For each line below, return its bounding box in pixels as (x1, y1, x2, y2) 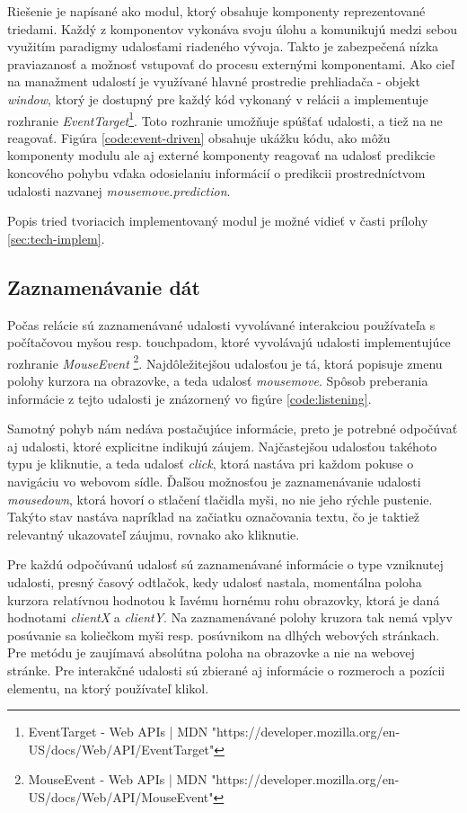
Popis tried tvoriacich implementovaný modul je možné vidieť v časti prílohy (7, 211, 428, 230)
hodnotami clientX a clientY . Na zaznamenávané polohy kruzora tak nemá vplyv (7, 608, 453, 627)
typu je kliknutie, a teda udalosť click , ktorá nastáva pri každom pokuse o (7, 454, 414, 473)
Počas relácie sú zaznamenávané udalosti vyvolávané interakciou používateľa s (7, 315, 436, 334)
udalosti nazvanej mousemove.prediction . (7, 181, 231, 200)
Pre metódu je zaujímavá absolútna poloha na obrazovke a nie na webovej (7, 643, 415, 662)
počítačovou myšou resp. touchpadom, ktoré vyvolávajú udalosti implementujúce (7, 333, 451, 352)
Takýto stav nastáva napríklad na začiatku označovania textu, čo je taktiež (7, 507, 420, 526)
